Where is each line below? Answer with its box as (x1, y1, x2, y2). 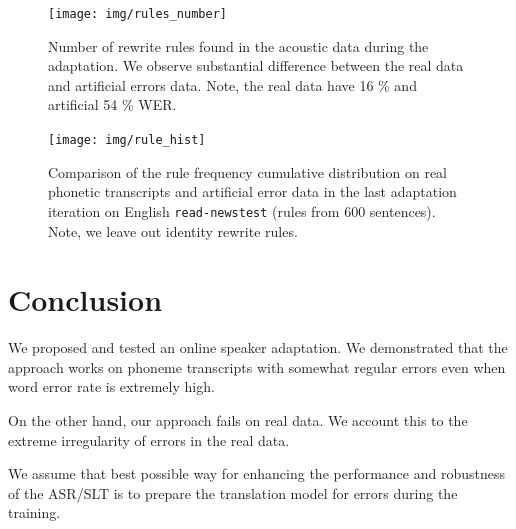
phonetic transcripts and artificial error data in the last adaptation (48, 181, 457, 202)
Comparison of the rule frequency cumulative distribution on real (48, 161, 447, 182)
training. (8, 502, 61, 523)
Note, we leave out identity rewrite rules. (48, 220, 298, 241)
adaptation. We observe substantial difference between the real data (48, 55, 464, 76)
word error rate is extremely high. (8, 376, 215, 397)
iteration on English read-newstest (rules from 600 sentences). (48, 200, 436, 221)
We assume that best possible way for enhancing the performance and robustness (8, 463, 505, 484)
